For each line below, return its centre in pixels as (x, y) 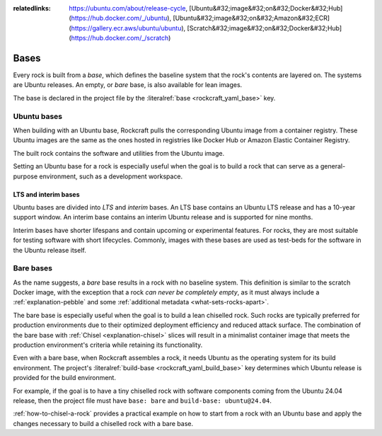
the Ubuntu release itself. (50, 250)
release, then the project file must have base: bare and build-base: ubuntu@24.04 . (142, 401)
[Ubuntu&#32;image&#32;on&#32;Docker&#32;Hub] (266, 8)
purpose (25, 176)
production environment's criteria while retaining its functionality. (108, 345)
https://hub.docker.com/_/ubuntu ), (121, 18)
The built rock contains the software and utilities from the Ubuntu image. (119, 153)
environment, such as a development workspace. (111, 176)
